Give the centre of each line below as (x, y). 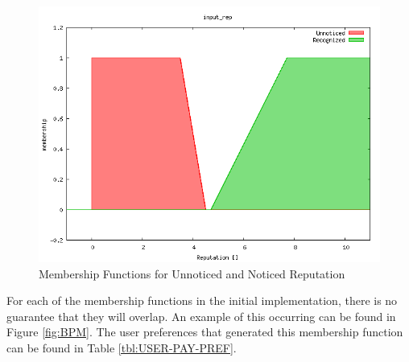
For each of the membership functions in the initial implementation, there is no (202, 300)
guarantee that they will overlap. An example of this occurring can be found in (201, 316)
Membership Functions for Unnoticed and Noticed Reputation (192, 273)
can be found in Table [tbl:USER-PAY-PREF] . (122, 347)
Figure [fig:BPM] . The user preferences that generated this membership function (205, 332)
